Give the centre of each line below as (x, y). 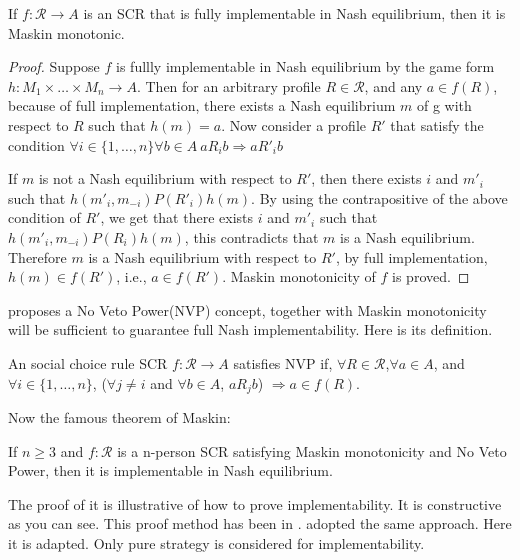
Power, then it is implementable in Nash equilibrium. (170, 470)
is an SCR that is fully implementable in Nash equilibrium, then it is (294, 13)
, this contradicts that (251, 236)
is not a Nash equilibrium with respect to (165, 178)
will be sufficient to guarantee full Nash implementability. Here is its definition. (250, 329)
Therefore (37, 256)
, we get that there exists (177, 217)
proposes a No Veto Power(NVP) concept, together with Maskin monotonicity (247, 309)
